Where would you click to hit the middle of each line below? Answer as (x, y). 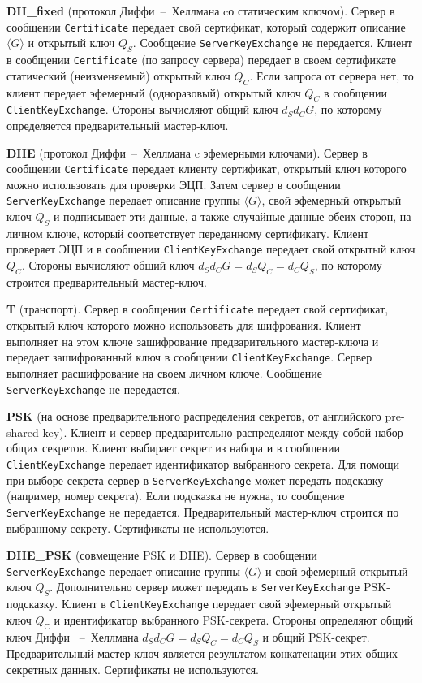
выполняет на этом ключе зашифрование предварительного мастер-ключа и (193, 341)
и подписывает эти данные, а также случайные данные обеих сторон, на (232, 216)
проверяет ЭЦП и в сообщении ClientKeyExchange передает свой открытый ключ (211, 249)
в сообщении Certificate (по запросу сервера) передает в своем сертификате (201, 60)
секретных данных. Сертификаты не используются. (133, 670)
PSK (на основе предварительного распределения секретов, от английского (194, 416)
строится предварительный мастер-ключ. (107, 281)
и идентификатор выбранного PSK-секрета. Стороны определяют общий (233, 619)
